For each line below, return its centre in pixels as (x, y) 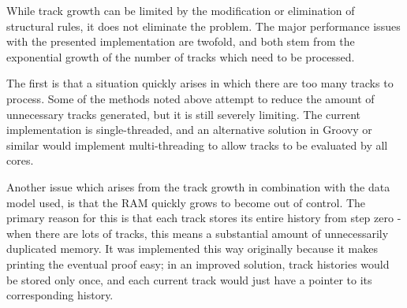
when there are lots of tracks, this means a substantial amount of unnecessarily (198, 233)
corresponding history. (60, 295)
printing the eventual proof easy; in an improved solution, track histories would (198, 263)
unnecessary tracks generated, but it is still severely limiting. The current (184, 114)
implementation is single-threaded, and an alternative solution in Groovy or (189, 130)
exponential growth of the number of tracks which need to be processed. (181, 56)
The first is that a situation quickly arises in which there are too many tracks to (200, 83)
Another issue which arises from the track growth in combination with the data (198, 186)
